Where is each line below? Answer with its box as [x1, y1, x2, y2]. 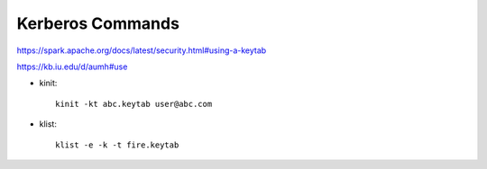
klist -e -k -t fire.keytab [55, 139, 179, 150]
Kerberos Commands [16, 13, 180, 33]
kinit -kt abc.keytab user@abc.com [55, 99, 213, 109]
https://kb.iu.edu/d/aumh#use [16, 61, 128, 72]
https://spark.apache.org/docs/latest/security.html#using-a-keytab [16, 45, 267, 56]
